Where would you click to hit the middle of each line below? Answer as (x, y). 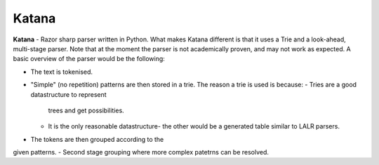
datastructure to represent (68, 94)
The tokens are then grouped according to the (97, 139)
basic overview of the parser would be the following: (89, 59)
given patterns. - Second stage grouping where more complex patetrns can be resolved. (141, 152)
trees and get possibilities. (86, 110)
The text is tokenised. (62, 72)
